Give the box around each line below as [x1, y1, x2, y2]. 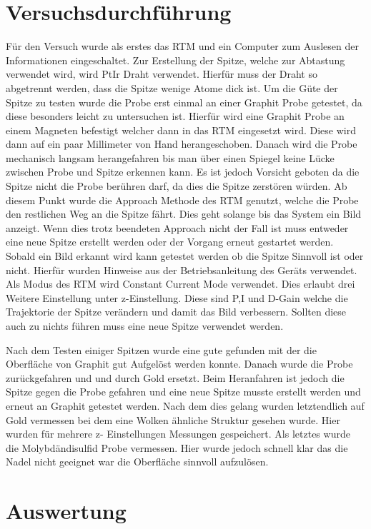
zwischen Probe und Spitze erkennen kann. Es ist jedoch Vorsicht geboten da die [6, 164, 360, 179]
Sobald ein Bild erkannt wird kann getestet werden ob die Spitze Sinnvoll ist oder [6, 248, 364, 263]
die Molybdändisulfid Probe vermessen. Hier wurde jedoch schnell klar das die [6, 440, 348, 455]
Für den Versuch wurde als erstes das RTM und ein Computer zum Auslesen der [6, 39, 359, 54]
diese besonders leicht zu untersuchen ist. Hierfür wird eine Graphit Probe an [6, 109, 345, 124]
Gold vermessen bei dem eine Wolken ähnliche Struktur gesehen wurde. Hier [6, 412, 340, 427]
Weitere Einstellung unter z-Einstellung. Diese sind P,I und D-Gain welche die [6, 290, 348, 305]
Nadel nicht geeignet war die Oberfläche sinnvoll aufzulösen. [6, 454, 269, 469]
